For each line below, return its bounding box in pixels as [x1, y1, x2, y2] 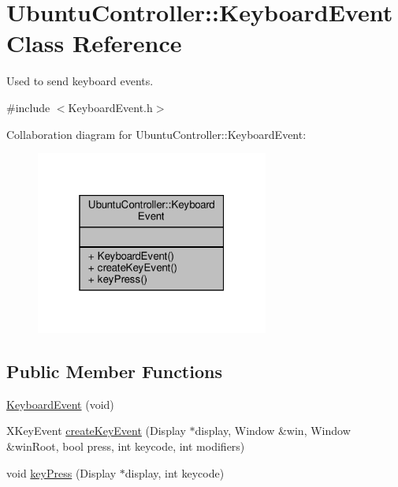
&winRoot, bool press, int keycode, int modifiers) [6, 438, 245, 455]
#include [6, 99, 50, 115]
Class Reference [6, 27, 182, 59]
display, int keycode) [125, 464, 225, 481]
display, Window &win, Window [195, 422, 351, 439]
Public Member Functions [6, 359, 222, 384]
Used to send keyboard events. [6, 73, 154, 89]
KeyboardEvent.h [68, 99, 153, 115]
